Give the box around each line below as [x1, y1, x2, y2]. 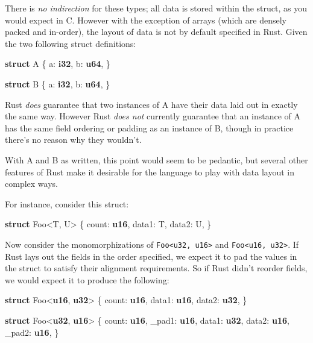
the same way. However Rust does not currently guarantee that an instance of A [5, 110, 301, 122]
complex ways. [5, 177, 58, 190]
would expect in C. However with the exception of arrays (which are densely [5, 13, 286, 26]
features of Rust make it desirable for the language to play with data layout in [5, 165, 295, 178]
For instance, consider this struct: [5, 197, 129, 210]
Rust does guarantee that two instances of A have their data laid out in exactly [5, 98, 298, 110]
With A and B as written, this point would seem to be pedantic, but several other [5, 153, 308, 166]
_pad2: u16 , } [5, 326, 59, 338]
